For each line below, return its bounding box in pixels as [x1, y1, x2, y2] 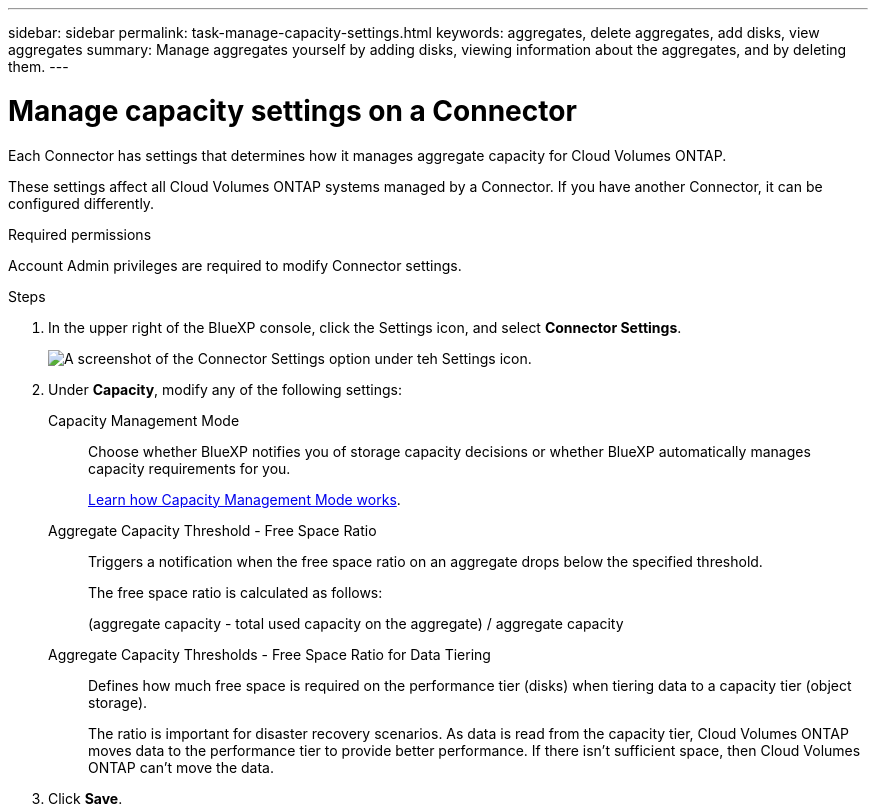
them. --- [8, 58, 69, 75]
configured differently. [8, 194, 155, 212]
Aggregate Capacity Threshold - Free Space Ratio [48, 521, 377, 539]
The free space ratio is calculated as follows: [88, 583, 383, 601]
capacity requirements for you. [88, 459, 291, 477]
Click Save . [48, 789, 123, 807]
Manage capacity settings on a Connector [8, 93, 577, 128]
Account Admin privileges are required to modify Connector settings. [8, 256, 462, 274]
